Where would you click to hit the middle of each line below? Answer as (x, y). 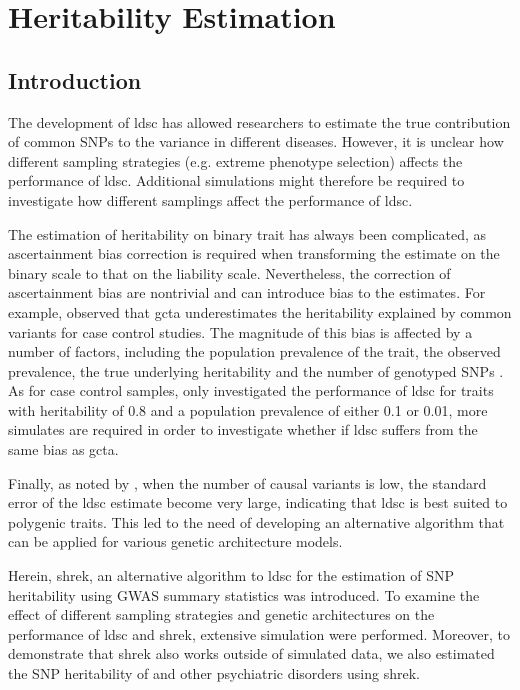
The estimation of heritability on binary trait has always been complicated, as (247, 233)
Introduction (75, 79)
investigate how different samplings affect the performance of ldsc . (210, 199)
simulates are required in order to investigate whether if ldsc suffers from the (243, 429)
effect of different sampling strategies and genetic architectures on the (221, 614)
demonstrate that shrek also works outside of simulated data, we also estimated (251, 653)
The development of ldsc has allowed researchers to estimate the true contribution (259, 121)
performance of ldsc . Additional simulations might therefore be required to (236, 180)
